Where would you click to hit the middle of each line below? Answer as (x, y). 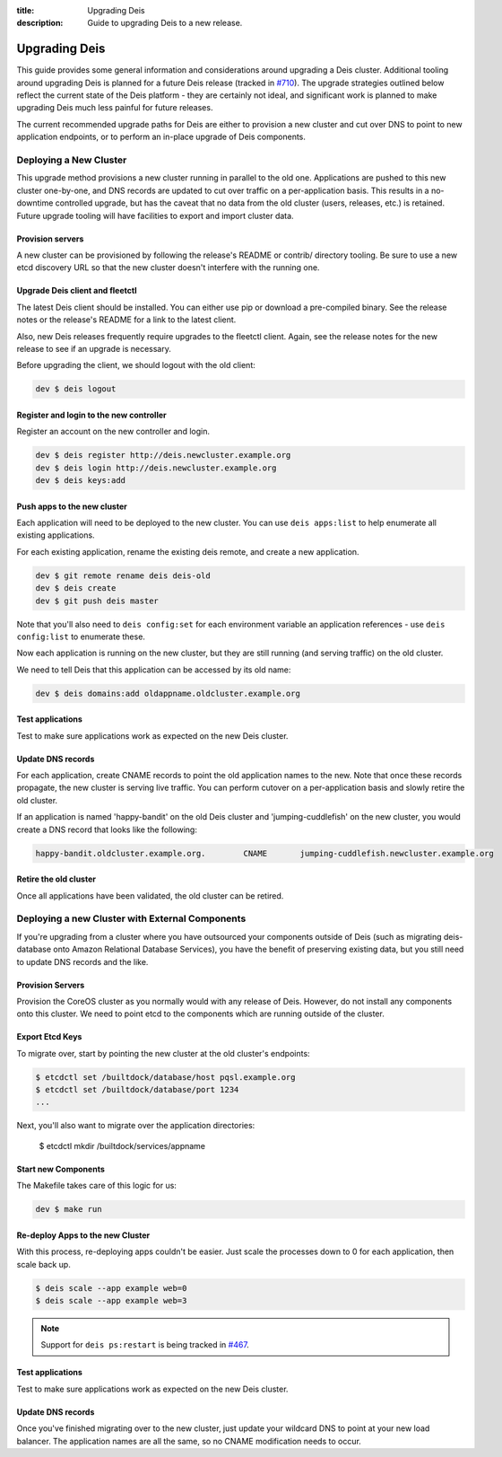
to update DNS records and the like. (82, 961)
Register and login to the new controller (91, 415)
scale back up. (43, 1264)
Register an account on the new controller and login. (113, 432)
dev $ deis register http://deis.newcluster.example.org (163, 455)
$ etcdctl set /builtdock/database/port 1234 (137, 1090)
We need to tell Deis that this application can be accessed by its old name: (154, 670)
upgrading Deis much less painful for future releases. (115, 108)
